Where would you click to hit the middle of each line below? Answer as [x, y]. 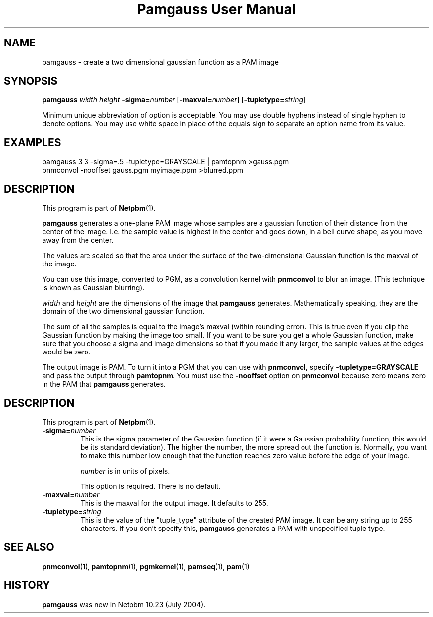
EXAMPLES [33, 142]
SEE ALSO [29, 547]
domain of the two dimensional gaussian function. [123, 311]
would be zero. [66, 352]
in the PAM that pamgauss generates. [104, 384]
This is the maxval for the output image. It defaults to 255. [174, 503]
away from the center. [78, 240]
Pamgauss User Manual [216, 9]
